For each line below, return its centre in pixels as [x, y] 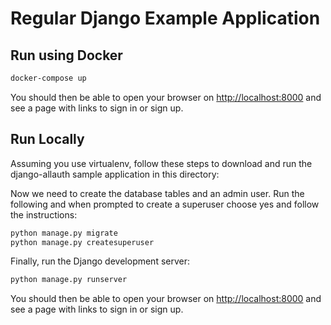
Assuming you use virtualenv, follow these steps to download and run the [161, 163]
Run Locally [47, 139]
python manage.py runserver [69, 280]
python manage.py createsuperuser [82, 242]
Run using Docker [66, 55]
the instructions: [44, 214]
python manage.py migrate [64, 233]
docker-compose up [48, 78]
